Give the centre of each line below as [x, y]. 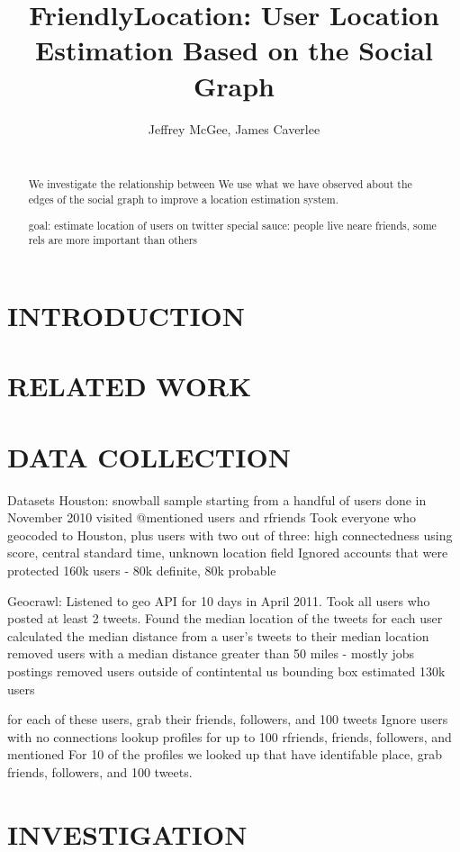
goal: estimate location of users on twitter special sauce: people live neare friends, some [232, 225]
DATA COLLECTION [149, 456]
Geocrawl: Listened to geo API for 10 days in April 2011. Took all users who [219, 600]
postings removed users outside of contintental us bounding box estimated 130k [226, 671]
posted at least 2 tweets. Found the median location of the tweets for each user [225, 618]
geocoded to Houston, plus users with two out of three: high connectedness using [230, 535]
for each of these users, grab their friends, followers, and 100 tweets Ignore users [228, 719]
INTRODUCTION [126, 315]
